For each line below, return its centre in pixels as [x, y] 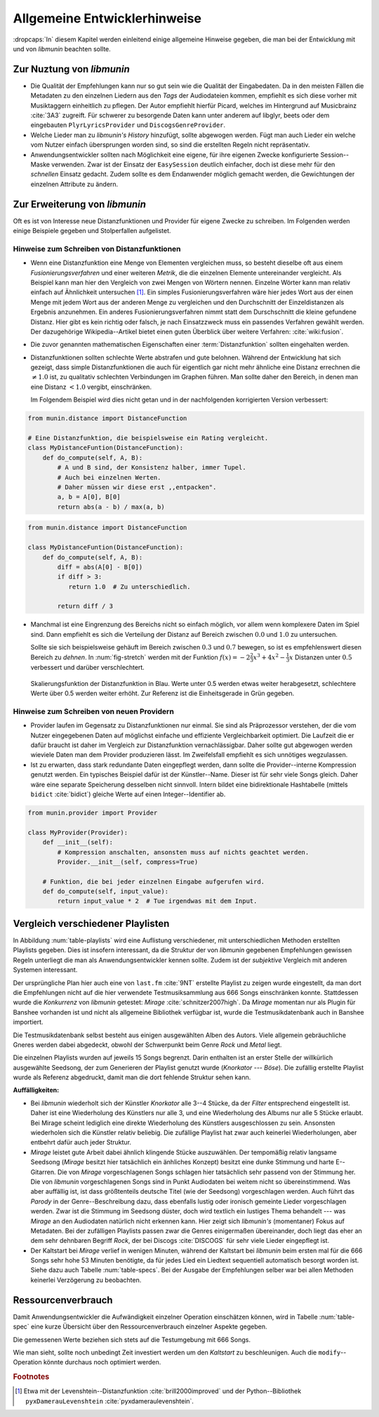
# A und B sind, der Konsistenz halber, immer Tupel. [152, 468]
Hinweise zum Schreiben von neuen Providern [94, 711]
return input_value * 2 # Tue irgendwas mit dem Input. [157, 901]
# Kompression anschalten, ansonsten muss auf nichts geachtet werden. [183, 852]
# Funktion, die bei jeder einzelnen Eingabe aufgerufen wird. [154, 882]
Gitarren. [43, 1172]
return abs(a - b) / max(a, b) [111, 507]
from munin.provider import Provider [93, 812]
